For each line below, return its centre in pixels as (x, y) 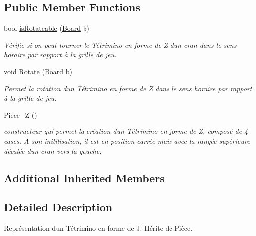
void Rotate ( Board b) (38, 71)
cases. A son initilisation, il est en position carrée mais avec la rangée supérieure (127, 141)
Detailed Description (58, 207)
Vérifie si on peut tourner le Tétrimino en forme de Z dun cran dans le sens (120, 45)
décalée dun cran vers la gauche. (53, 151)
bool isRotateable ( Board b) (47, 28)
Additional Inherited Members (84, 177)
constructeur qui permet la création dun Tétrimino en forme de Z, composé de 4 (126, 131)
